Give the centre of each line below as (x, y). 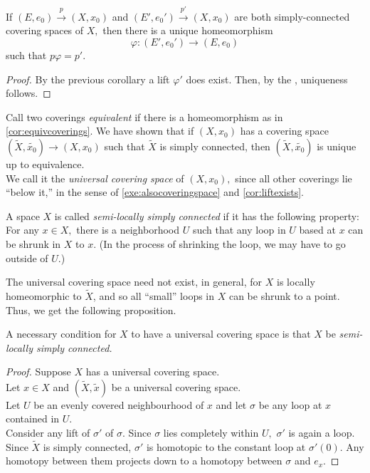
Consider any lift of (48, 433)
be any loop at (290, 404)
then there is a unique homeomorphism (188, 30)
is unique (337, 146)
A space (23, 215)
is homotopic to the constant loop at (226, 446)
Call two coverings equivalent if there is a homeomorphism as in (144, 116)
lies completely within (211, 433)
